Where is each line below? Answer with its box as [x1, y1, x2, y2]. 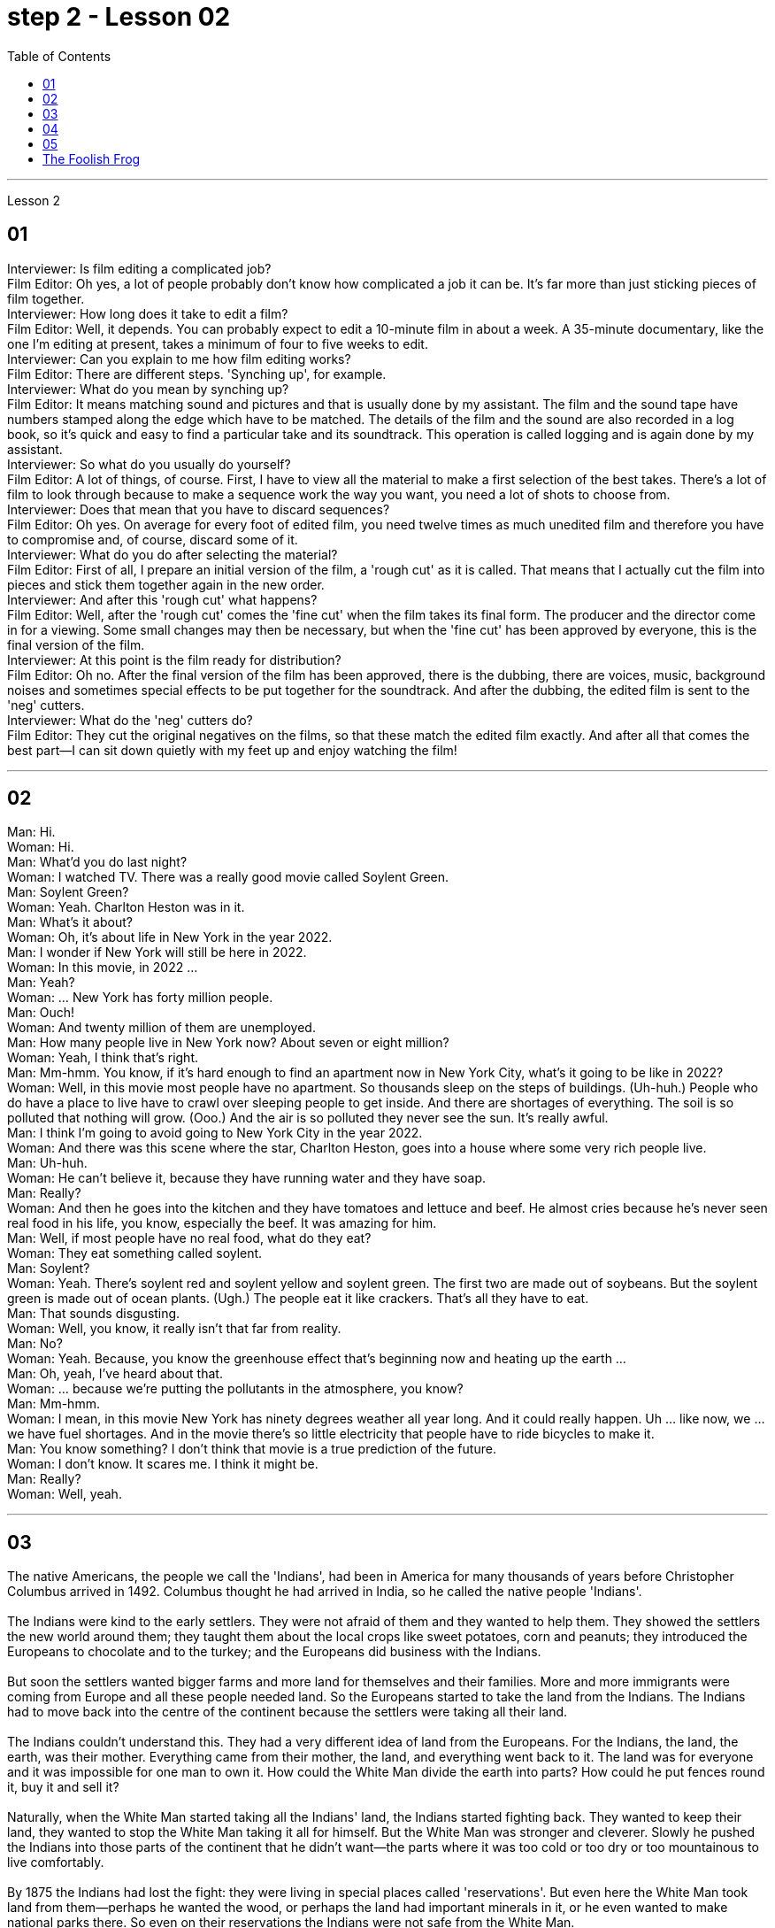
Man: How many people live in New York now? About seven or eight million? [7, 1035, 449, 1051]
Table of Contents [7, 48, 111, 64]
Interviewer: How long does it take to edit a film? [7, 305, 288, 321]
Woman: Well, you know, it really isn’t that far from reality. [7, 1321, 341, 1337]
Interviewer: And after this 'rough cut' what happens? [7, 591, 318, 607]
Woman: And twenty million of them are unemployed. [7, 1020, 316, 1036]
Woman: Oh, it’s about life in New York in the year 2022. [7, 929, 333, 945]
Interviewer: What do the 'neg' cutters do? [7, 712, 253, 728]
